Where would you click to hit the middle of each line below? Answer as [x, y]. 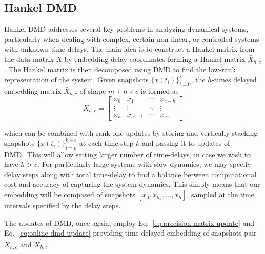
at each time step [106, 143]
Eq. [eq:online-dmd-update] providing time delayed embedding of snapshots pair [130, 233]
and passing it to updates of [186, 143]
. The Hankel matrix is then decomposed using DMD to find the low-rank [120, 69]
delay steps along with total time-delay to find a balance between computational [130, 174]
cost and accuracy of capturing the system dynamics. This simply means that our [132, 184]
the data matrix [29, 59]
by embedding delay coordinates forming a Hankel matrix [155, 59]
